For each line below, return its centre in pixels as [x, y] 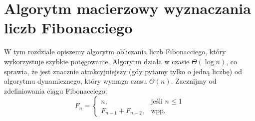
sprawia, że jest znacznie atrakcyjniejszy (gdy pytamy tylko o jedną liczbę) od [123, 71]
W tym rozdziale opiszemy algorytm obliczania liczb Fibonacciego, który [115, 52]
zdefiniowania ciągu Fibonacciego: [56, 90]
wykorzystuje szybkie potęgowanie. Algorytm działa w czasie [97, 61]
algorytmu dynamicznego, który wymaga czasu [76, 81]
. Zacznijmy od [194, 81]
